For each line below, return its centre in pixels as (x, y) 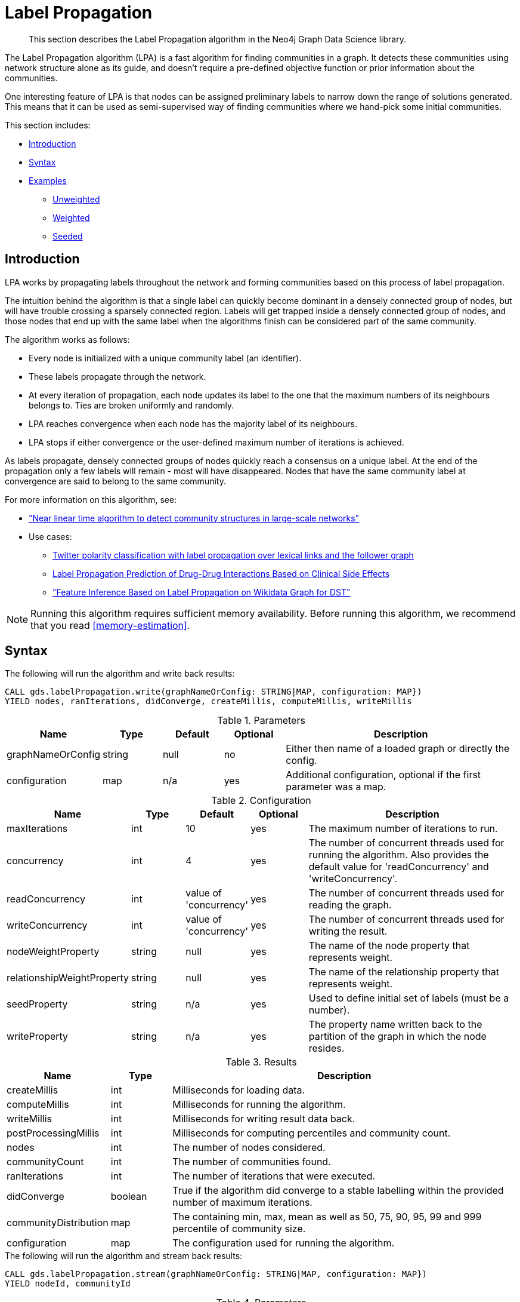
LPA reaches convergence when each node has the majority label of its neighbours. (193, 423)
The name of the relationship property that (404, 972)
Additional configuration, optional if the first (383, 775)
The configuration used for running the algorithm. (284, 1243)
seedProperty (37, 1004)
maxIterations (37, 829)
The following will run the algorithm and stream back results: (124, 1256)
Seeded (68, 236)
